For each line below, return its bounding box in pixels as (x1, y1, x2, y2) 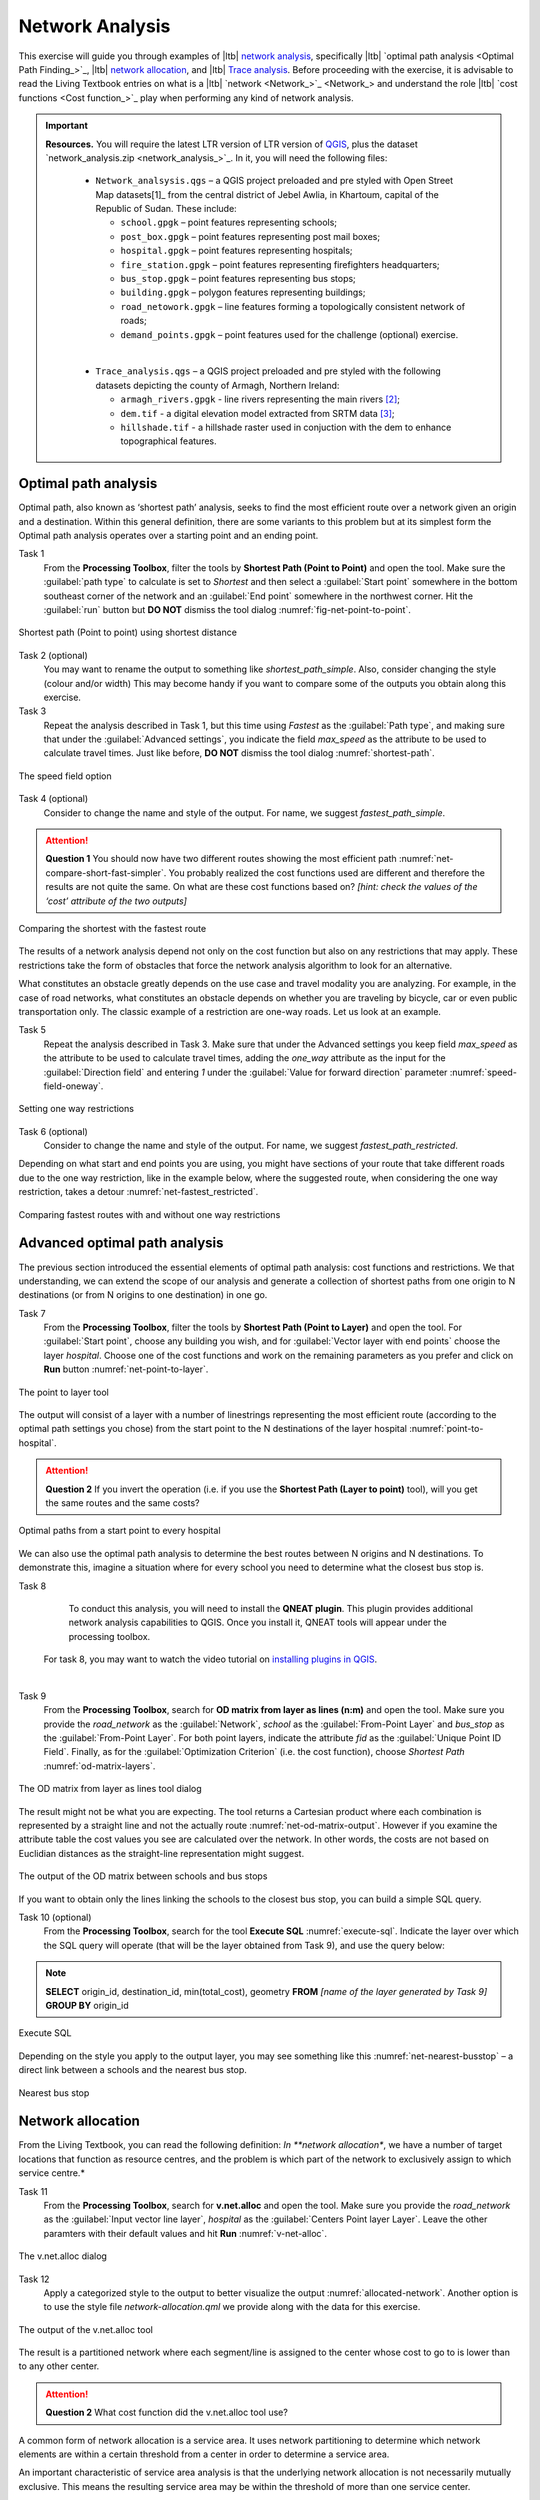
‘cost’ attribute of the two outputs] (45, 895, 187, 907)
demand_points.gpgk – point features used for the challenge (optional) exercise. (120, 328, 459, 340)
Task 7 (18, 1307, 46, 1319)
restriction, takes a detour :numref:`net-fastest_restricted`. (18, 1186, 259, 1198)
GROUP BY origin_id (45, 1999, 129, 2011)
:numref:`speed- (449, 1066, 517, 1078)
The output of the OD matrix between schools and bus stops (18, 1870, 268, 1882)
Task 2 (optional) (18, 649, 89, 661)
